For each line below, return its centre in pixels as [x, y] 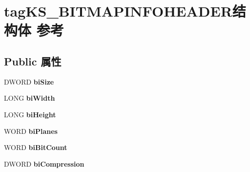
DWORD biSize [29, 81]
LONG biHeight [30, 114]
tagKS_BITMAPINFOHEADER [118, 11]
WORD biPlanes [31, 131]
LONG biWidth [30, 98]
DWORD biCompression [44, 163]
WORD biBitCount [36, 147]
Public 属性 [33, 61]
